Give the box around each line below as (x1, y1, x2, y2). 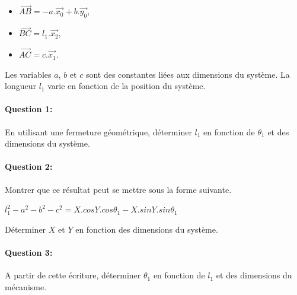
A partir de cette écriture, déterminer (5, 269, 141, 281)
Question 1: (5, 103, 53, 115)
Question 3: (5, 246, 53, 258)
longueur (5, 80, 36, 92)
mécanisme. (5, 280, 47, 293)
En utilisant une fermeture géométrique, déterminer (5, 125, 192, 138)
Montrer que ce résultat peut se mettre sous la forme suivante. (5, 183, 232, 195)
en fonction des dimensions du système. (75, 223, 218, 235)
